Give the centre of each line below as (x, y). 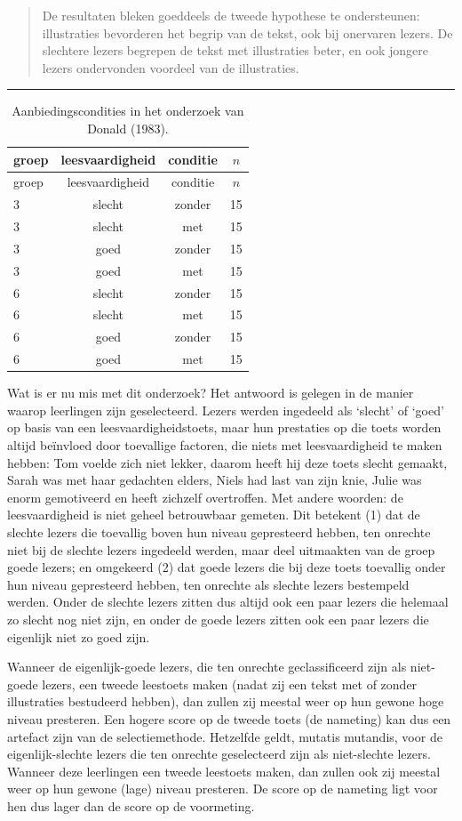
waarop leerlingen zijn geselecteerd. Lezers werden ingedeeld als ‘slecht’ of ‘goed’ (226, 410)
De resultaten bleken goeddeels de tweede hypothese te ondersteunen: (231, 15)
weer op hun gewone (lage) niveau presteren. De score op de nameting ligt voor (223, 789)
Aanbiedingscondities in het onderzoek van (128, 111)
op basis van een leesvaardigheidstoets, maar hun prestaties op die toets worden (224, 427)
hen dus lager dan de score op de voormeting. (131, 805)
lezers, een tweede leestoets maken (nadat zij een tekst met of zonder (230, 684)
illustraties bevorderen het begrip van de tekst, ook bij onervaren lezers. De (247, 32)
